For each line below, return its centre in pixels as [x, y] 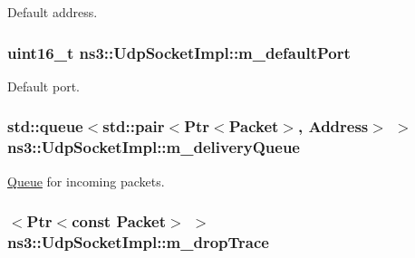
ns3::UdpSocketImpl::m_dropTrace [138, 241]
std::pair [134, 126]
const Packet [119, 221]
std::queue [45, 126]
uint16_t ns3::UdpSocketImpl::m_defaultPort [179, 52]
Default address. [53, 12]
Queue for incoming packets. [86, 181]
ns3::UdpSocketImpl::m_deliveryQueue [154, 147]
